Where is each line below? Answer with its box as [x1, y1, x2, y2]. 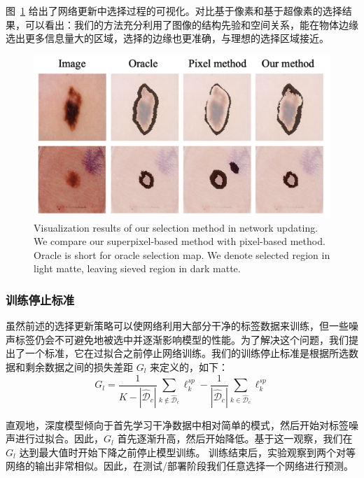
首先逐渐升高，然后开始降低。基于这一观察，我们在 [117, 431, 353, 446]
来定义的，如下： [150, 360, 229, 374]
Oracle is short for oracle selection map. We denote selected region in [34, 247, 330, 262]
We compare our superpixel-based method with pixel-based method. [34, 234, 325, 248]
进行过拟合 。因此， [15, 431, 104, 446]
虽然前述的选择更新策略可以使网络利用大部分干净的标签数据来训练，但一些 [6, 318, 349, 333]
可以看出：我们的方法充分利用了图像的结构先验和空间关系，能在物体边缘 [24, 17, 358, 31]
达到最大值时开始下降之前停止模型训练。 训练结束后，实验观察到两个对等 [19, 444, 356, 459]
